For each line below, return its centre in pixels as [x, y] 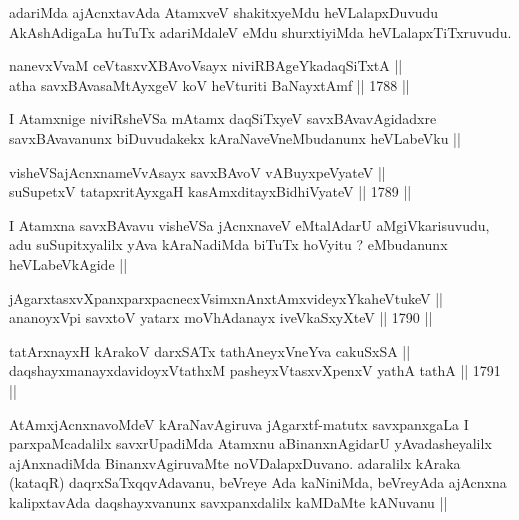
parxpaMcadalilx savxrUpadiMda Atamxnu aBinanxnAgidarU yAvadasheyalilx [250, 443]
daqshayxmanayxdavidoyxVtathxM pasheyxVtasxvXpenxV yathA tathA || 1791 [255, 370]
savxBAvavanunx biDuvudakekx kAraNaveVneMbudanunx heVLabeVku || [235, 137]
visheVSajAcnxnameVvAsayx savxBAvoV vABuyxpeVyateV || [197, 171]
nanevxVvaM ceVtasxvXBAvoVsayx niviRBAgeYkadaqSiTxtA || [206, 65]
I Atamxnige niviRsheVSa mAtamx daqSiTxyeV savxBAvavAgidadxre [223, 118]
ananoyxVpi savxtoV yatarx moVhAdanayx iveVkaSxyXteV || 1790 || [221, 317]
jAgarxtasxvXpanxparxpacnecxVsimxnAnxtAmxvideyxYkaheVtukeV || [226, 297]
